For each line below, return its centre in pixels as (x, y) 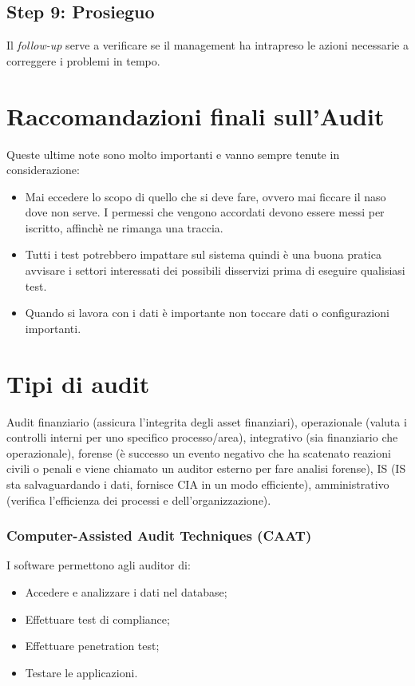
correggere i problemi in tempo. (83, 60)
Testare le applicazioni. (81, 672)
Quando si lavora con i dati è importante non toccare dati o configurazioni (207, 313)
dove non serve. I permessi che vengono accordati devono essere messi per (205, 212)
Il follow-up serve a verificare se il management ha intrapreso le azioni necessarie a (207, 45)
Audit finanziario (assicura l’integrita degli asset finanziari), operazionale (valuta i (207, 421)
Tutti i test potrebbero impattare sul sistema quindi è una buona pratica (203, 254)
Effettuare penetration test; (92, 646)
